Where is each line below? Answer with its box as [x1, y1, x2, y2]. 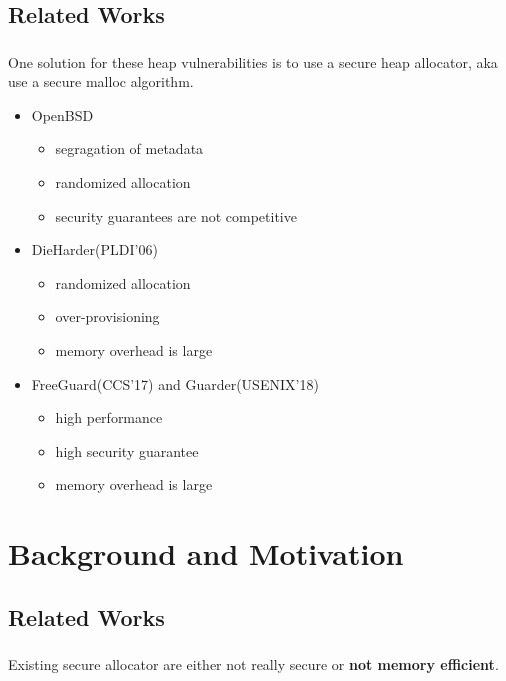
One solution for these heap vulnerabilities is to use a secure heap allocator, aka [8, 51, 498, 72]
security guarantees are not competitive [55, 205, 297, 226]
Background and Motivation [8, 533, 404, 574]
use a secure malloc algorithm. [8, 71, 194, 92]
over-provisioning [55, 306, 160, 327]
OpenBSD [31, 104, 94, 125]
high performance [55, 407, 163, 428]
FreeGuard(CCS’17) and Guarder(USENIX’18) [31, 373, 319, 394]
